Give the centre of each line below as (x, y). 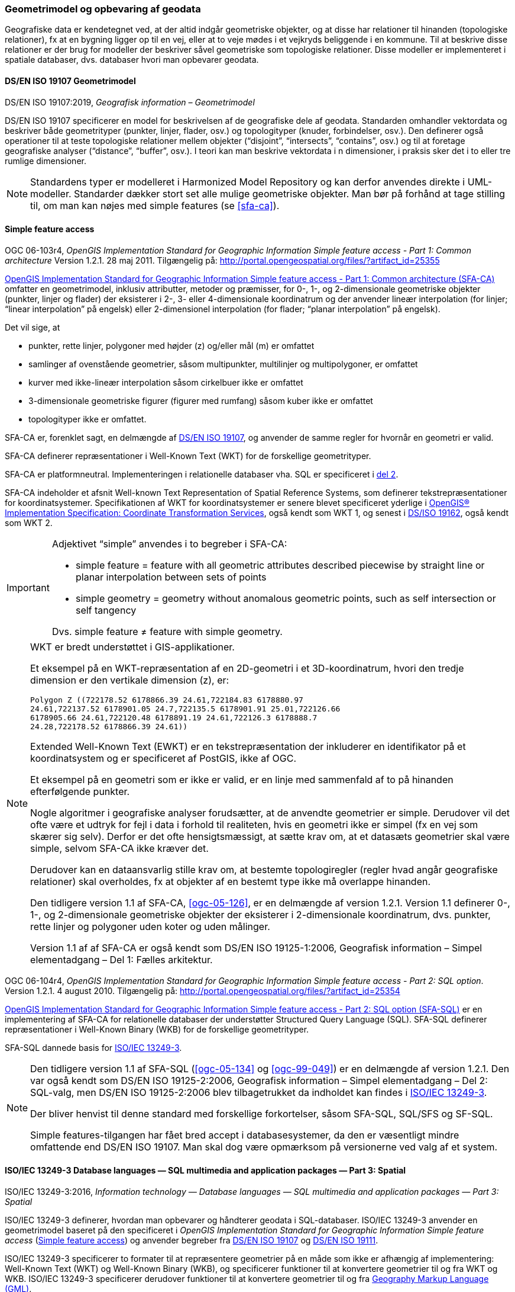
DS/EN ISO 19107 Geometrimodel (70, 81)
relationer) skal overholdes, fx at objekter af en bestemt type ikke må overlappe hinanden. (231, 881)
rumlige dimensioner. (46, 161)
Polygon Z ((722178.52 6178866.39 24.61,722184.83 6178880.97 (167, 700)
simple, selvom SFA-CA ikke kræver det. (119, 848)
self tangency (106, 610)
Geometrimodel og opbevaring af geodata (103, 9)
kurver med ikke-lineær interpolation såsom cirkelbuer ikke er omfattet (166, 382)
